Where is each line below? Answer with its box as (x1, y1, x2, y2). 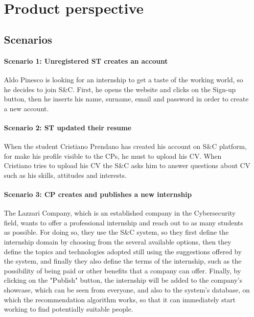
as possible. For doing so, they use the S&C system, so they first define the (4, 227, 229, 237)
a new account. (4, 103, 49, 113)
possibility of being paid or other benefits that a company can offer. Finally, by (4, 265, 241, 275)
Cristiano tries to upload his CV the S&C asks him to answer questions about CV (4, 160, 251, 171)
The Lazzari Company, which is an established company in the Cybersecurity (4, 208, 236, 218)
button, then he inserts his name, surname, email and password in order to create (4, 94, 249, 104)
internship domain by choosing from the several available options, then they (4, 237, 231, 247)
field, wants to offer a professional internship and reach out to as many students (4, 217, 243, 227)
